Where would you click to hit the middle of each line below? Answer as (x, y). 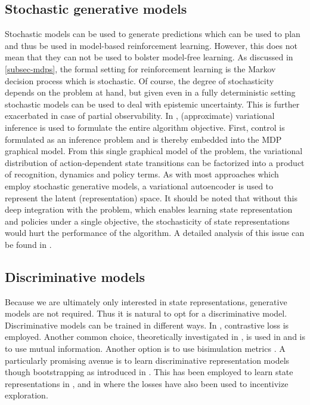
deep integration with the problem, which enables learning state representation (149, 209)
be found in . (28, 244)
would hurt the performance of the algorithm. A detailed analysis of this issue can (155, 233)
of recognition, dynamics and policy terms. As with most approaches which (142, 174)
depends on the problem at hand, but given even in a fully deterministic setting (150, 92)
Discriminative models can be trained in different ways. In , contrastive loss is (147, 325)
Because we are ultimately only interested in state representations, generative (146, 301)
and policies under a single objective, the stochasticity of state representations (147, 221)
